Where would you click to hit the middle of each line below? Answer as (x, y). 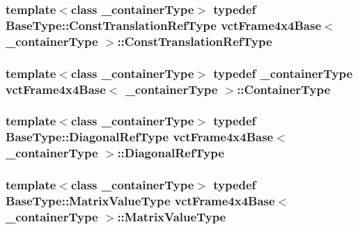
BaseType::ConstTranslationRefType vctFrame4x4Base (164, 25)
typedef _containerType (283, 73)
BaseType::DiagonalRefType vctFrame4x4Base (140, 137)
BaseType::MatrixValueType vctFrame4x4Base (140, 200)
